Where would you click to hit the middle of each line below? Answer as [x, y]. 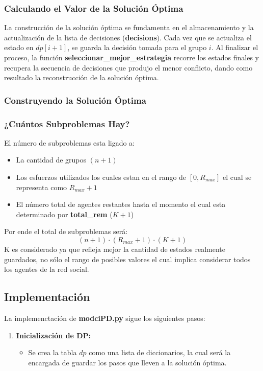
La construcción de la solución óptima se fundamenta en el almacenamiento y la [129, 27]
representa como [42, 187]
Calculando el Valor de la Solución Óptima [94, 8]
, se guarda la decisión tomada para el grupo [137, 47]
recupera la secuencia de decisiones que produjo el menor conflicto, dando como [128, 67]
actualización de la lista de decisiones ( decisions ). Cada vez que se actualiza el [128, 37]
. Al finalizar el [235, 47]
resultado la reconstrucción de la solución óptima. [82, 77]
